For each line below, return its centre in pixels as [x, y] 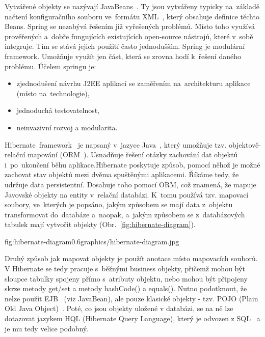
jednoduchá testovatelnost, [58, 110]
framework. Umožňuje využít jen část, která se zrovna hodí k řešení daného [123, 56]
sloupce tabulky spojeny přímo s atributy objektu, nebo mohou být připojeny [126, 278]
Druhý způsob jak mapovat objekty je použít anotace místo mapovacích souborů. [131, 258]
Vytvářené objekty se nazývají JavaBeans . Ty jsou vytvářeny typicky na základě [132, 6]
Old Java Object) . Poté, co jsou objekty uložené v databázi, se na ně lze [119, 308]
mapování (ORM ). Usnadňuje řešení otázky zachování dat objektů [133, 155]
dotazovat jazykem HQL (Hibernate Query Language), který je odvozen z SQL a [132, 318]
